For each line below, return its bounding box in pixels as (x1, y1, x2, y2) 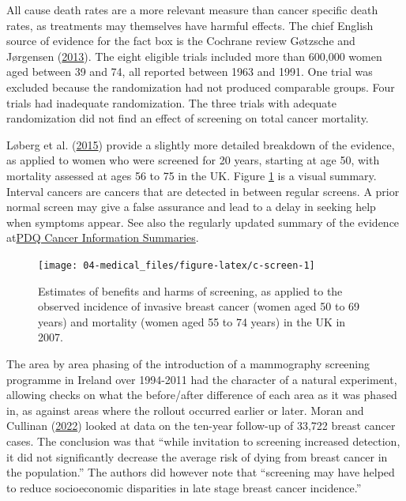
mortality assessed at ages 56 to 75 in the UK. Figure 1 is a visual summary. (6, 167, 377, 183)
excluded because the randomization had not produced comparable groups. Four (6, 78, 395, 95)
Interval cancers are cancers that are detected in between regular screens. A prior (6, 183, 400, 199)
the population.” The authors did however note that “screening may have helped (6, 464, 395, 480)
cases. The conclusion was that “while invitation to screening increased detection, (6, 432, 400, 449)
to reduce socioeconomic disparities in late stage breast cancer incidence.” (6, 479, 362, 495)
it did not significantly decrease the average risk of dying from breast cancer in (6, 448, 388, 465)
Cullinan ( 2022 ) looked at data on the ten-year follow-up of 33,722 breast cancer (6, 417, 396, 434)
